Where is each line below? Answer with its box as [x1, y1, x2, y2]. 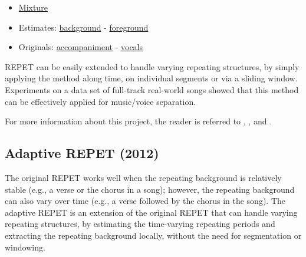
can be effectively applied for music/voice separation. [5, 95, 196, 107]
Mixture [18, 1, 48, 13]
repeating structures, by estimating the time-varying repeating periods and [5, 218, 275, 230]
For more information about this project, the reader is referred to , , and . [5, 115, 272, 127]
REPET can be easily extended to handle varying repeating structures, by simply [5, 60, 300, 73]
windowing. [5, 240, 45, 253]
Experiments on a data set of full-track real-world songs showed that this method [5, 83, 299, 95]
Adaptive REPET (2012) [5, 144, 159, 162]
